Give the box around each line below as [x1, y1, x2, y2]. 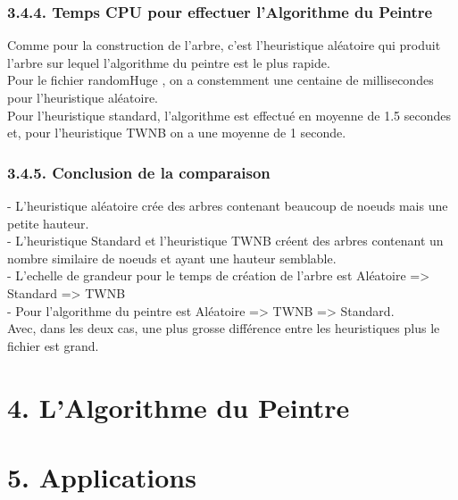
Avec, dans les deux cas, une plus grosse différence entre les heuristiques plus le [7, 319, 440, 337]
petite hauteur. [7, 213, 89, 232]
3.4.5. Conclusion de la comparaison [7, 161, 271, 183]
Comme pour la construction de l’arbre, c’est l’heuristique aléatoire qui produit [7, 36, 441, 54]
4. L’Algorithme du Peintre [7, 388, 350, 425]
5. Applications [7, 458, 196, 495]
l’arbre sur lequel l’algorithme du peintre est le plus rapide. [7, 53, 330, 71]
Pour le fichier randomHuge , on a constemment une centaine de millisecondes [7, 71, 434, 89]
